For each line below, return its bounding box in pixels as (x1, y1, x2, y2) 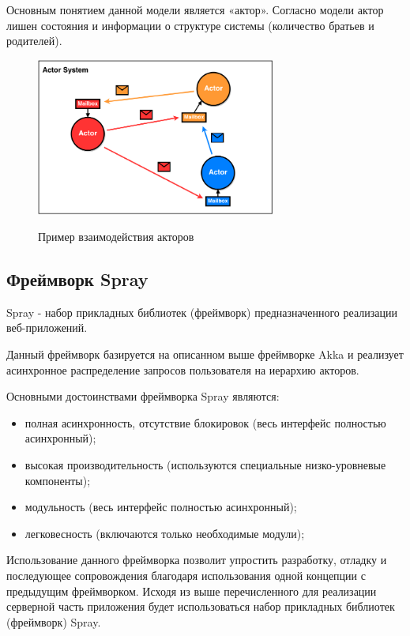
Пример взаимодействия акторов (38, 228, 194, 245)
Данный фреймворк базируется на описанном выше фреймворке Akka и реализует (6, 346, 404, 363)
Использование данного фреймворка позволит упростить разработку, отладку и (6, 551, 387, 568)
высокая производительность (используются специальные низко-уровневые (24, 457, 386, 473)
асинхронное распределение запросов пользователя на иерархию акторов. (6, 361, 359, 378)
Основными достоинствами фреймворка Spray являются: (6, 388, 280, 405)
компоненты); (24, 472, 91, 488)
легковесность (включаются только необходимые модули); (24, 525, 305, 541)
